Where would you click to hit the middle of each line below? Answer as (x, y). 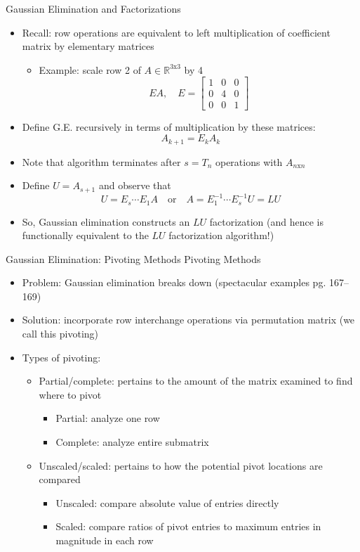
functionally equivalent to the (85, 235)
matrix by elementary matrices (88, 46)
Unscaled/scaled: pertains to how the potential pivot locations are (181, 465)
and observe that (135, 185)
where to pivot (70, 394)
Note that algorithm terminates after (101, 161)
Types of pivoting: (61, 357)
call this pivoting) (60, 334)
